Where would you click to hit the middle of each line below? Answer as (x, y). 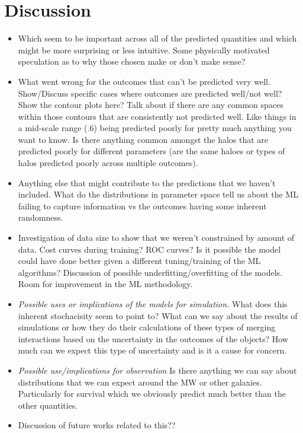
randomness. (41, 217)
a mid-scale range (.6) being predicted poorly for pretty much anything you (155, 128)
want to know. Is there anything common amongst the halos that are (143, 139)
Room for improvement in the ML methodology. (105, 284)
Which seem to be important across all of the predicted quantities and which (157, 38)
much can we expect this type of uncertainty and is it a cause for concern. (152, 350)
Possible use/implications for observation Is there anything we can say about (157, 370)
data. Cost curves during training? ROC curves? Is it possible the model (149, 249)
